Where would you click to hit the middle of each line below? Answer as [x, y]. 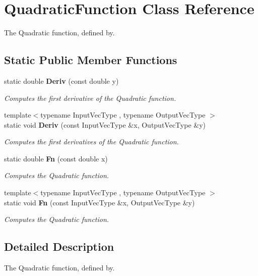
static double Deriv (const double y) [61, 80]
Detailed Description [59, 246]
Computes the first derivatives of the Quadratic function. [91, 142]
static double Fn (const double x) [56, 158]
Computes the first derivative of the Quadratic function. [90, 98]
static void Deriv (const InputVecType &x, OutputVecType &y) [105, 124]
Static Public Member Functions [91, 60]
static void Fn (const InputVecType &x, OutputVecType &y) [100, 202]
